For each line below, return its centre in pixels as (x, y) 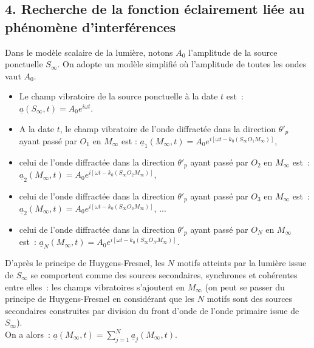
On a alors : (28, 334)
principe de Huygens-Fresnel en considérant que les (100, 299)
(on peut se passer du (245, 286)
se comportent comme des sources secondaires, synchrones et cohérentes (164, 275)
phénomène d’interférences (90, 26)
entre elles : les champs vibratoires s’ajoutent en (95, 286)
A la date (36, 128)
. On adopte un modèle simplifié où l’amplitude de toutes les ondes (182, 64)
